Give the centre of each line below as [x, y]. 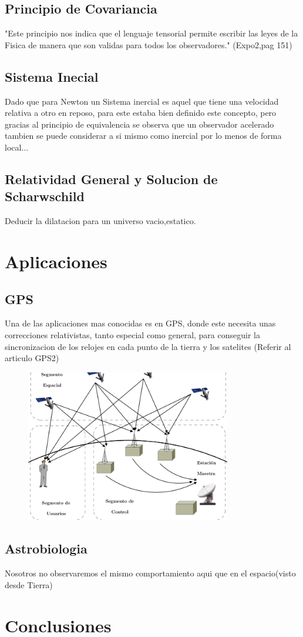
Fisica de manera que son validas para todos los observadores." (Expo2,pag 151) [149, 44]
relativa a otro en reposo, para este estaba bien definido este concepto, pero [141, 113]
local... [17, 147]
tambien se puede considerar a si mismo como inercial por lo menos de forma [143, 136]
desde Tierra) [29, 584]
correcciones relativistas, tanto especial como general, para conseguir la [132, 334]
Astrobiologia [46, 548]
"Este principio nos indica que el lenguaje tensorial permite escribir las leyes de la [151, 33]
